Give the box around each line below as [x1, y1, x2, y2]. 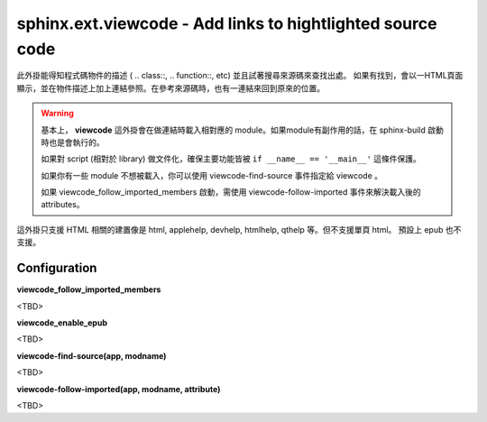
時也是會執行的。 [41, 136, 105, 148]
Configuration [16, 261, 97, 276]
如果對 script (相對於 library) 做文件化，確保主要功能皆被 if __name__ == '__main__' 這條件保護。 [41, 153, 421, 164]
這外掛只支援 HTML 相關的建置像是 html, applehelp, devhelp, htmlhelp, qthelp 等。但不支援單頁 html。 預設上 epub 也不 [16, 224, 462, 234]
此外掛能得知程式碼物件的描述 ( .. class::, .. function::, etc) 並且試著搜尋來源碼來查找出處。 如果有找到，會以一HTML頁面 [16, 70, 464, 81]
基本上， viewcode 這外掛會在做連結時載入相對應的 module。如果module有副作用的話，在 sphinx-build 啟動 [41, 124, 444, 135]
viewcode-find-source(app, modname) [16, 350, 167, 361]
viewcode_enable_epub [16, 316, 108, 328]
